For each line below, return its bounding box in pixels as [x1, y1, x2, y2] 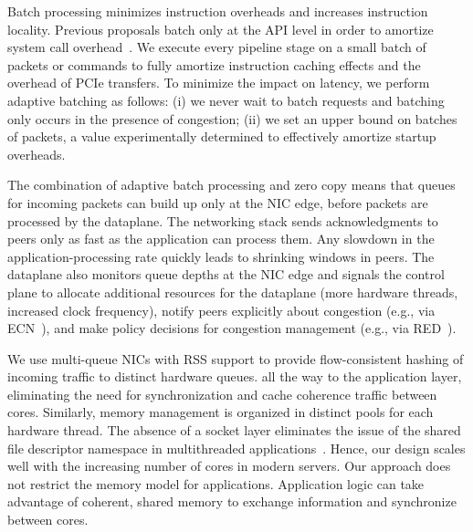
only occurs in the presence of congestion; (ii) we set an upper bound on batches [7, 109, 457, 128]
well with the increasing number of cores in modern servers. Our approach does [7, 456, 451, 475]
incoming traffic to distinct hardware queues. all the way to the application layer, [7, 367, 462, 386]
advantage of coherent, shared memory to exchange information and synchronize [7, 492, 457, 511]
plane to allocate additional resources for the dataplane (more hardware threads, [7, 282, 458, 301]
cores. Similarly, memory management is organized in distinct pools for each [7, 402, 434, 422]
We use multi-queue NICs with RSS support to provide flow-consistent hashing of [7, 349, 464, 368]
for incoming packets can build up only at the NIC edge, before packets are [7, 193, 428, 212]
